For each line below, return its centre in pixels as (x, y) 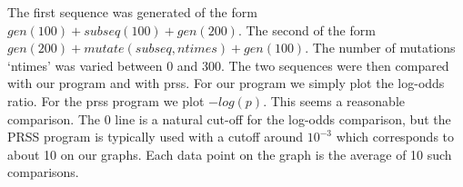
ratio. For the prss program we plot (106, 100)
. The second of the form (307, 30)
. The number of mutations (380, 48)
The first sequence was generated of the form (132, 12)
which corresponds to (395, 137)
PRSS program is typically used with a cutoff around (156, 137)
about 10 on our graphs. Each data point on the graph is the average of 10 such (230, 154)
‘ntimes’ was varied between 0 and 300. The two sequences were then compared (228, 65)
